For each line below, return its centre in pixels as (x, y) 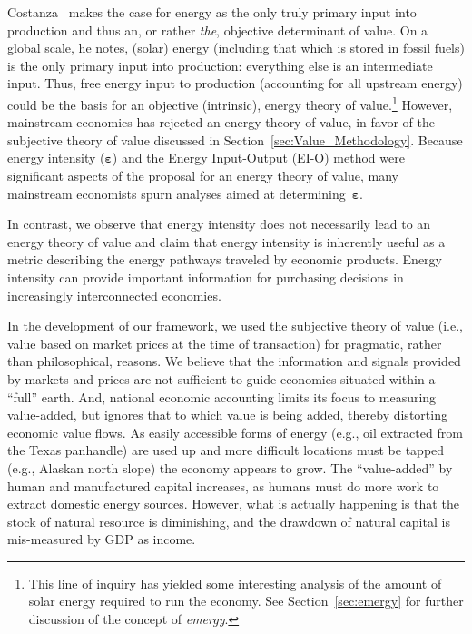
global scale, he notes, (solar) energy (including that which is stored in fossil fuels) (236, 48)
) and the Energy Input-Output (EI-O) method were (258, 158)
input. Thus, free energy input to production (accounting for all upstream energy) (235, 83)
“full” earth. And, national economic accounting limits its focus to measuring (222, 396)
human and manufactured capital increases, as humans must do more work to (223, 485)
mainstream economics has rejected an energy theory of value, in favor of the (221, 122)
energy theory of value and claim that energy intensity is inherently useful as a (226, 241)
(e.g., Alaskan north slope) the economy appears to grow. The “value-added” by (230, 467)
